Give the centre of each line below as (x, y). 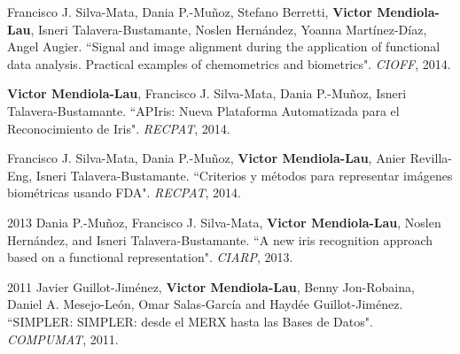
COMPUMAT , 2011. (63, 339)
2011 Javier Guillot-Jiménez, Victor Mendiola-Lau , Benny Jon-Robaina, (211, 286)
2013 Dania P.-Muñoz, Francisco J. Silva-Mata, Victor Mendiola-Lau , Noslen (224, 222)
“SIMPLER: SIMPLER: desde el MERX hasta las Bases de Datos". (190, 321)
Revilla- (431, 158)
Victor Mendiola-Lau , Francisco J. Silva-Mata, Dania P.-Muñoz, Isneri (207, 93)
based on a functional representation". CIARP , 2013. (150, 257)
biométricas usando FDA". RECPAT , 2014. (124, 192)
